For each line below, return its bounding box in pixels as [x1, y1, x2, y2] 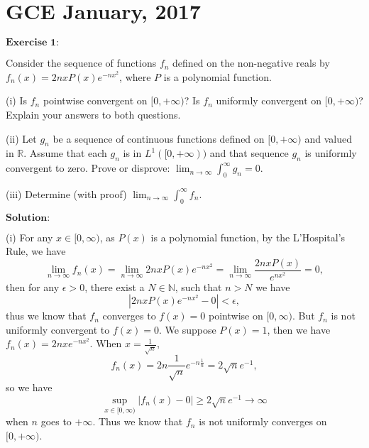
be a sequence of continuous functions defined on [53, 131, 265, 146]
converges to [102, 308, 156, 323]
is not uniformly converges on [199, 414, 327, 429]
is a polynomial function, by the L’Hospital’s [150, 229, 346, 244]
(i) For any [6, 229, 53, 244]
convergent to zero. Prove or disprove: [6, 160, 170, 175]
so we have [6, 380, 53, 395]
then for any [6, 279, 60, 294]
